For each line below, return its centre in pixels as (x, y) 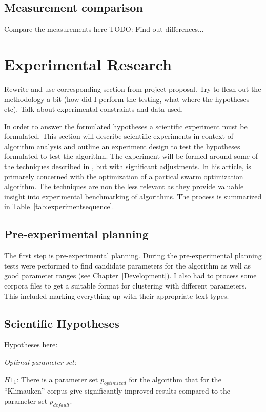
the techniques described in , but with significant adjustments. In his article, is (128, 166)
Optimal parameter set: (40, 362)
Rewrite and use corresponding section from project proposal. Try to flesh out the (133, 88)
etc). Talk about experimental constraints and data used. (94, 109)
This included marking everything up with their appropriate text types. (117, 295)
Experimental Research (88, 64)
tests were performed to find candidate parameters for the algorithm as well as (127, 265)
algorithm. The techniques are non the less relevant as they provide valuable (124, 186)
